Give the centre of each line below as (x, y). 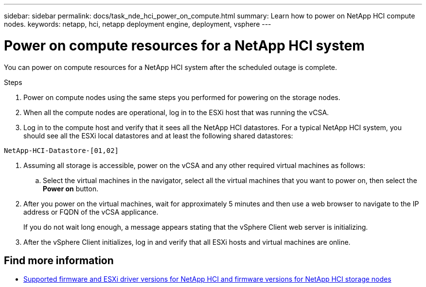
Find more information (59, 260)
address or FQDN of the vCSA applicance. (91, 212)
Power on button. (71, 188)
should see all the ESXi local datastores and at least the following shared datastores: (158, 135)
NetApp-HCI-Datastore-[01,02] (62, 150)
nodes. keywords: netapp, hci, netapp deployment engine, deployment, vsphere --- (138, 24)
